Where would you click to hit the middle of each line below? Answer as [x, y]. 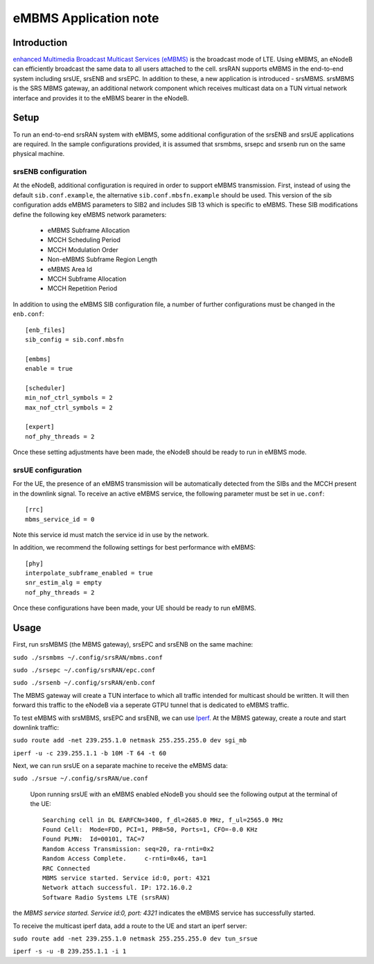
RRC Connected [66, 868]
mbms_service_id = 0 [60, 519]
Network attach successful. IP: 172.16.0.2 [117, 888]
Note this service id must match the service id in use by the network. [111, 534]
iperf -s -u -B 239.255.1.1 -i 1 [70, 952]
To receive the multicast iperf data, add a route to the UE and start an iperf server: [130, 926]
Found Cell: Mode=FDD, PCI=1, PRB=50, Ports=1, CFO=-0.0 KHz [150, 830]
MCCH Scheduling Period [84, 240]
